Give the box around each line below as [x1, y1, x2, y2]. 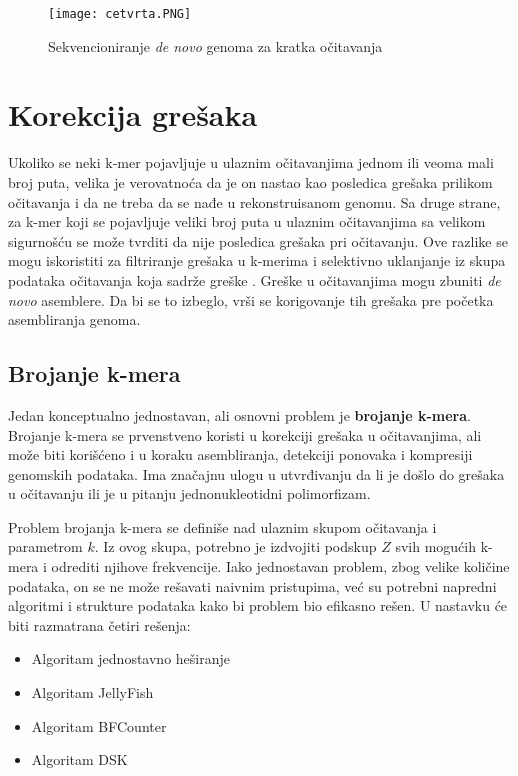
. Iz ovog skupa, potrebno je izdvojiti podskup [94, 536, 377, 557]
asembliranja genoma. [8, 309, 141, 330]
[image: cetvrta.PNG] [48, 7, 192, 21]
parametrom [8, 536, 83, 557]
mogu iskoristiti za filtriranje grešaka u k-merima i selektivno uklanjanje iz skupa [8, 250, 506, 271]
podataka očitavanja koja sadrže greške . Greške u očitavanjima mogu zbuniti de [8, 269, 501, 290]
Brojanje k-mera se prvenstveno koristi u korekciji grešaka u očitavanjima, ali [8, 424, 482, 445]
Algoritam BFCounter [31, 715, 167, 736]
